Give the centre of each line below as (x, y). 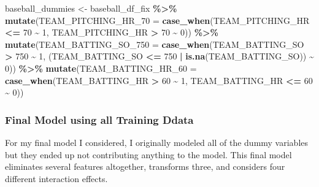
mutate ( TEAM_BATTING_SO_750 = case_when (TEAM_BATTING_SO (155, 44)
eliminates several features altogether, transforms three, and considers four (145, 166)
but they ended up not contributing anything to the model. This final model (148, 154)
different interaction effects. (56, 178)
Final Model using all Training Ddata (99, 119)
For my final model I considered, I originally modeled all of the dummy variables (157, 142)
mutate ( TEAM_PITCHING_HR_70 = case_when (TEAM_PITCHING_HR (157, 20)
